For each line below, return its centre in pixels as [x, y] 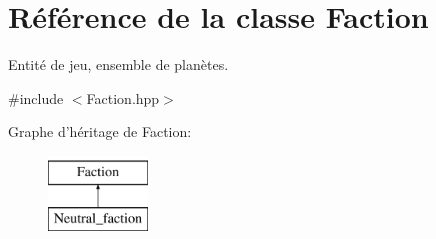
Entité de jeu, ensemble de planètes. [118, 64]
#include [36, 97]
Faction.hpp [123, 97]
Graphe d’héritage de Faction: [100, 131]
